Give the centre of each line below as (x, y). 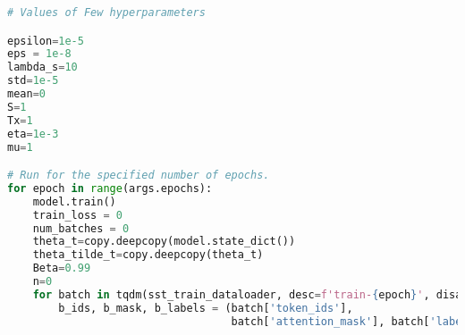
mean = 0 (26, 94)
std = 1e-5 (33, 81)
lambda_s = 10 (42, 67)
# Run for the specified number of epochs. (139, 176)
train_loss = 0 (77, 215)
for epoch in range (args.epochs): (110, 188)
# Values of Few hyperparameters (106, 13)
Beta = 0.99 (62, 268)
